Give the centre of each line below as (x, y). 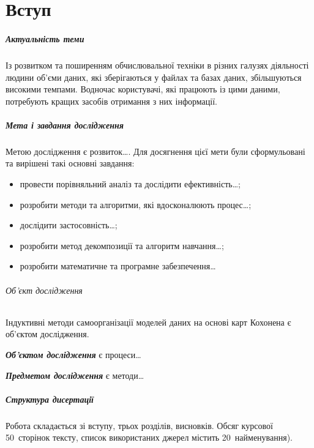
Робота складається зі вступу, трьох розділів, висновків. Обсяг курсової (139, 425)
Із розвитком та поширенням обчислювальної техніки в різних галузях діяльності (157, 65)
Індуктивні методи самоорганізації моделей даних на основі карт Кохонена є (148, 322)
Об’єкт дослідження (44, 290)
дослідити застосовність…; (69, 225)
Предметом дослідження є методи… (75, 375)
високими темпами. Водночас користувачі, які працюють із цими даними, (143, 89)
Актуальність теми (45, 38)
